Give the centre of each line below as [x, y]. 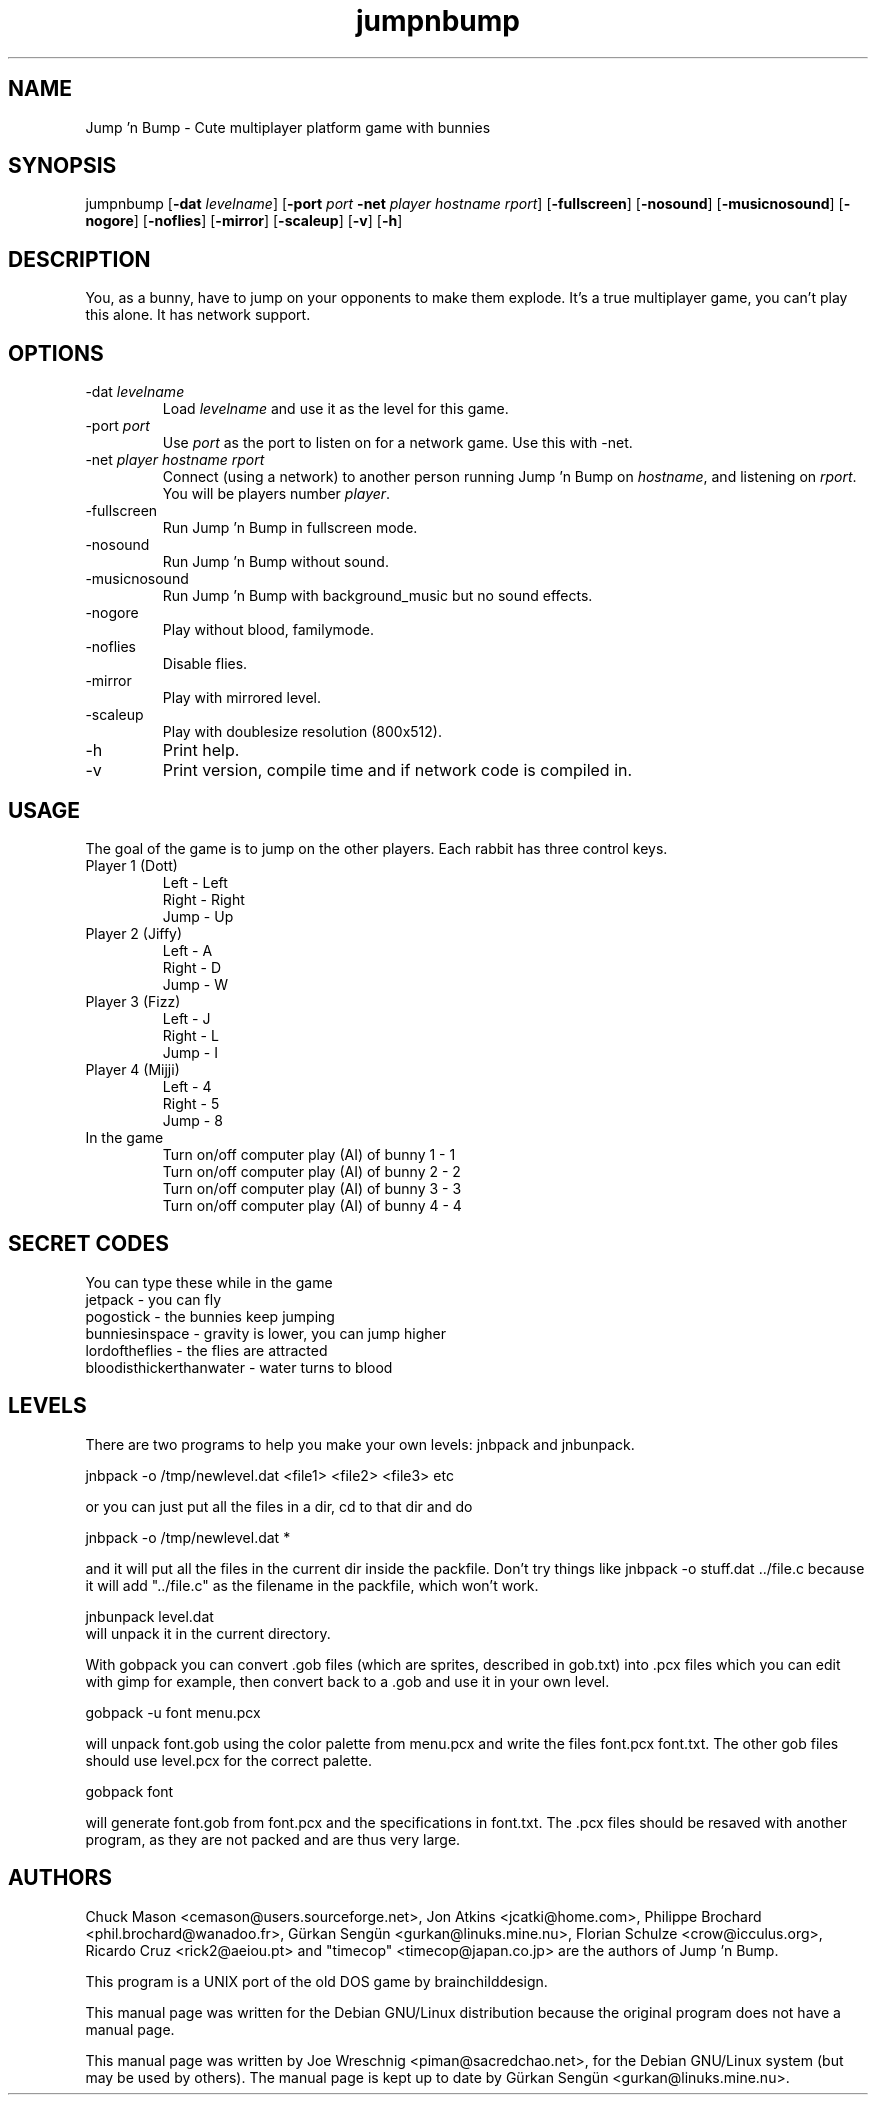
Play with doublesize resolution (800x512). [302, 732]
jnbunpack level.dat [149, 1616]
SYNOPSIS [62, 166]
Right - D [192, 967]
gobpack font [129, 1791]
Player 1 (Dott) [131, 865]
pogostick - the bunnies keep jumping [210, 1316]
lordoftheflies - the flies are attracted [206, 1350]
